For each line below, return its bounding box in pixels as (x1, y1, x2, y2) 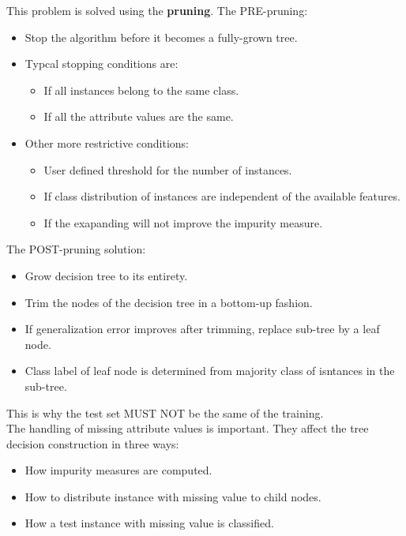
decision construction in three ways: (6, 435, 179, 452)
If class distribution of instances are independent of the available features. (43, 188, 400, 204)
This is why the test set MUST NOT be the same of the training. (6, 404, 324, 421)
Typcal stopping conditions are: (24, 55, 179, 72)
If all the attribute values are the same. (43, 108, 234, 125)
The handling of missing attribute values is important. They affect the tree (6, 420, 369, 437)
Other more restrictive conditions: (24, 134, 189, 151)
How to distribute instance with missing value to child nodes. (24, 488, 321, 504)
